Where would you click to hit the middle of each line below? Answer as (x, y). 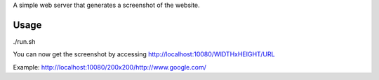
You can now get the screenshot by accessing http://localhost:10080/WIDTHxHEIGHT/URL (144, 54)
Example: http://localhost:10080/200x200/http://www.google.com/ (110, 67)
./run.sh (24, 41)
